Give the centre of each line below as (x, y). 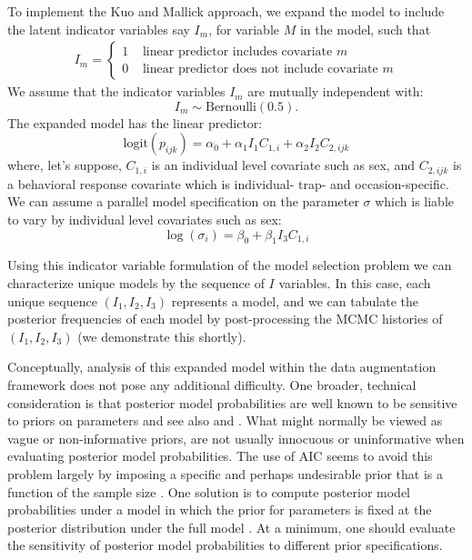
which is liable (415, 201)
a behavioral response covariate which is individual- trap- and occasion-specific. (228, 183)
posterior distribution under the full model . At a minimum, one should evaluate (231, 527)
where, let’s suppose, (65, 165)
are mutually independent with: (336, 91)
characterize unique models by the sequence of (136, 283)
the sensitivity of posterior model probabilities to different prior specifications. (225, 545)
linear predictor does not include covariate (260, 69)
